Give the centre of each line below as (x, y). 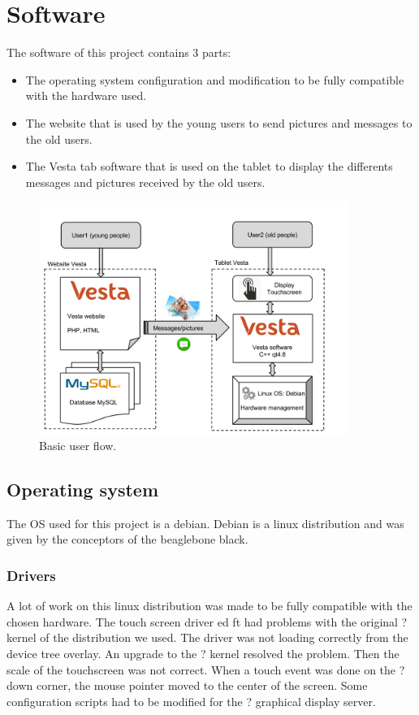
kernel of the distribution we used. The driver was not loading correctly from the (207, 637)
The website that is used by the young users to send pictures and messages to (219, 122)
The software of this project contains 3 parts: (119, 52)
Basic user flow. (78, 446)
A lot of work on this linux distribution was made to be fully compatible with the (209, 606)
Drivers (31, 575)
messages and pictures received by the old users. (145, 182)
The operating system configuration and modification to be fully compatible (215, 79)
